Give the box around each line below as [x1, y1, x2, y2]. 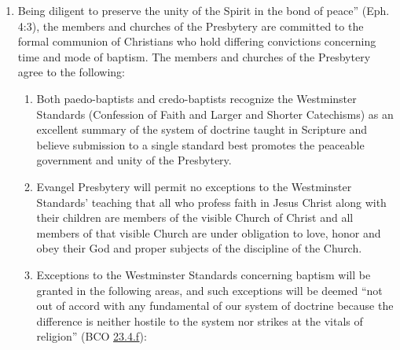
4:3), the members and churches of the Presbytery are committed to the [17, 17, 364, 34]
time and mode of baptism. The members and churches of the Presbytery [17, 48, 371, 64]
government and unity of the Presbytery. [36, 152, 232, 168]
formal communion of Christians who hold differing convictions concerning [17, 33, 376, 50]
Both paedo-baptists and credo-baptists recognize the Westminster [36, 90, 357, 106]
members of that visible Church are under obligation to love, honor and [36, 224, 381, 241]
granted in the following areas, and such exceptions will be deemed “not [36, 282, 383, 298]
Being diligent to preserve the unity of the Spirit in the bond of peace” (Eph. [17, 2, 390, 18]
